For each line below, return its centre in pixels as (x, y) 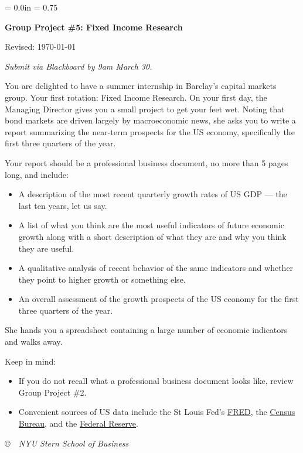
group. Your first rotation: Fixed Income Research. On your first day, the (136, 97)
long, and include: (37, 174)
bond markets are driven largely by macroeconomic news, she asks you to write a (150, 120)
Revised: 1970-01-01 (40, 47)
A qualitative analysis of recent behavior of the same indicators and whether (156, 268)
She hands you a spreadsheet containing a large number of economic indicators (146, 330)
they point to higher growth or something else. (102, 279)
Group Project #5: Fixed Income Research (94, 27)
